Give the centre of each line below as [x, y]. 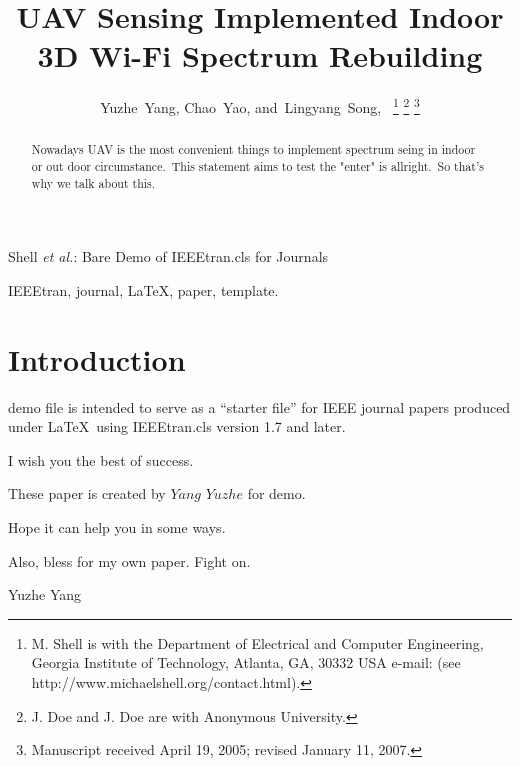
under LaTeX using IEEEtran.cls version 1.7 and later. [177, 426]
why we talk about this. [93, 182]
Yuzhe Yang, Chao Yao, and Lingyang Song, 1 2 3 [260, 105]
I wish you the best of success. [101, 459]
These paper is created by [87, 493]
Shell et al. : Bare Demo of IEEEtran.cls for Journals [168, 256]
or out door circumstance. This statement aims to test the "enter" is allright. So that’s [257, 166]
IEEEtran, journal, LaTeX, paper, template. [143, 289]
